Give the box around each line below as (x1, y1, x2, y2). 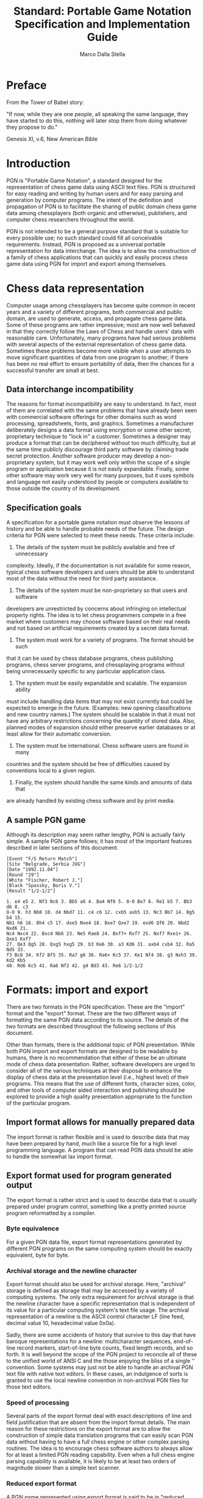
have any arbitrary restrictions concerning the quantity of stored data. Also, (6, 717, 196, 725)
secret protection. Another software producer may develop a (6, 452, 159, 459)
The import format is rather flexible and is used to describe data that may (6, 1133, 190, 1141)
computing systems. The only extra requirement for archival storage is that (6, 1293, 194, 1301)
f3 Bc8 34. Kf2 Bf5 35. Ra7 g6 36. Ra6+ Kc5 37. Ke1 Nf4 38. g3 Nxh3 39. (6, 952, 198, 958)
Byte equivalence (6, 1224, 59, 1233)
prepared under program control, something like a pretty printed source (6, 1202, 186, 1210)
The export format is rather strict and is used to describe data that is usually (6, 1196, 197, 1204)
